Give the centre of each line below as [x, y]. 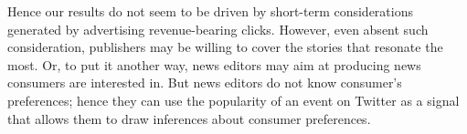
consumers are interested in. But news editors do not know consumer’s [205, 82]
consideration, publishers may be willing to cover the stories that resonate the [225, 47]
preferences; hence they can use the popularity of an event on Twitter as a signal [233, 100]
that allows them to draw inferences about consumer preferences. [189, 118]
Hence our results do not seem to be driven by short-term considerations [210, 11]
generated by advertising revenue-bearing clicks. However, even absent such [218, 29]
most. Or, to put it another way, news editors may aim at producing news [214, 64]
